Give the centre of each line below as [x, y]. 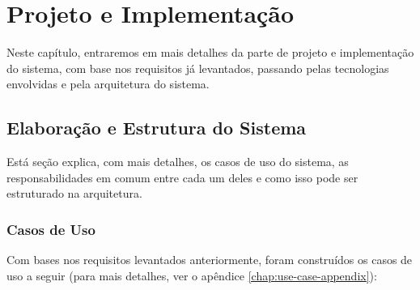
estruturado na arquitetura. [74, 193]
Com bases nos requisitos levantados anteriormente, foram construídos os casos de [210, 260]
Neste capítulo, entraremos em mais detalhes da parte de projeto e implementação [210, 52]
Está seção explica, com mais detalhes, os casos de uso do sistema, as [178, 162]
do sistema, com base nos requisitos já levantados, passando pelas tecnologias [198, 68]
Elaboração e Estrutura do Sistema [157, 128]
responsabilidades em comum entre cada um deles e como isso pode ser [182, 177]
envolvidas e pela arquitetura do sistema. [108, 84]
